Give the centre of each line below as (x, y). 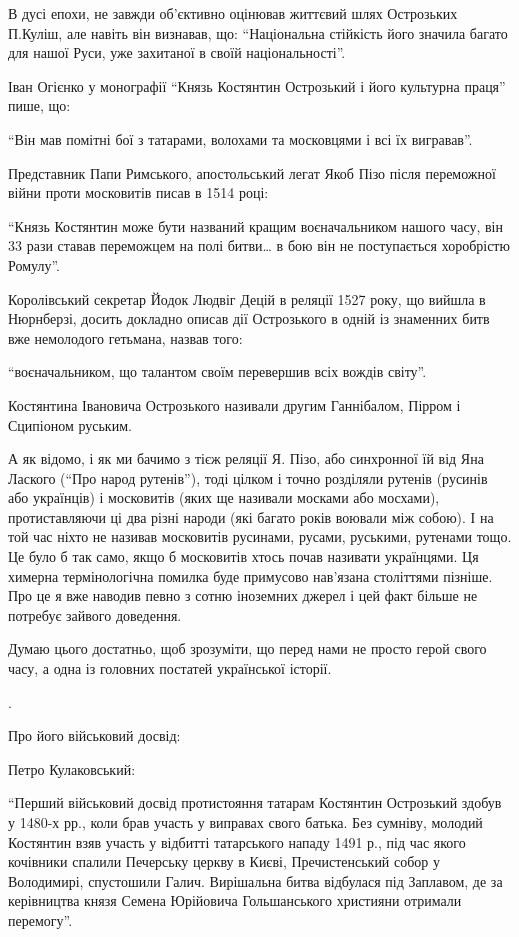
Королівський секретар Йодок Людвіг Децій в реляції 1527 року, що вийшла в (247, 298)
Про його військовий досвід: (94, 735)
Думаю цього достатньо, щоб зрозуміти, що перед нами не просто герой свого (247, 648)
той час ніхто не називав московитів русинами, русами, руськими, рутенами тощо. (260, 536)
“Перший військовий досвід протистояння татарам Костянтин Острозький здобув (255, 802)
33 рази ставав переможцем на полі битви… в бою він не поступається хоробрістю (259, 245)
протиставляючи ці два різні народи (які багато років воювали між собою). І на (251, 516)
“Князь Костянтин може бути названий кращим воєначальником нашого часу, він (255, 225)
